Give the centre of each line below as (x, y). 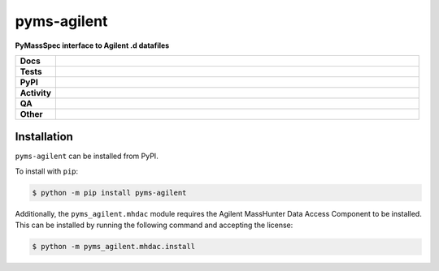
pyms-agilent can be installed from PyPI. (87, 156)
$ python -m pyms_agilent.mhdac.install (113, 247)
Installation (44, 137)
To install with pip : (47, 171)
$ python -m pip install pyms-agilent (109, 192)
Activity (36, 92)
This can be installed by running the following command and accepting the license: (154, 225)
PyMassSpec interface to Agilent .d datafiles (92, 45)
